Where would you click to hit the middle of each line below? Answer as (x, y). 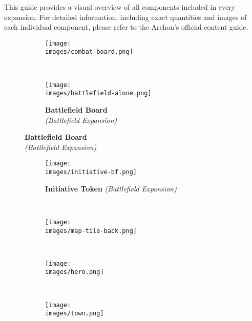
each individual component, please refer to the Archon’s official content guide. (126, 27)
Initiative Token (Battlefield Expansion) (111, 188)
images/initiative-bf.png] (91, 172)
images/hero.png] (75, 272)
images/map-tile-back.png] (91, 231)
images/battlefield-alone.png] (98, 93)
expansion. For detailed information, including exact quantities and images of (125, 17)
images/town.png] (75, 314)
